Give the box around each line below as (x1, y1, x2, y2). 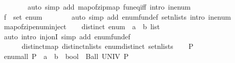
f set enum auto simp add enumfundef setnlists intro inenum (4, 11, 231, 22)
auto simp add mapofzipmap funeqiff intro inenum (27, 2, 191, 12)
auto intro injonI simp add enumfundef (4, 31, 130, 41)
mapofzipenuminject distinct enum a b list (4, 21, 160, 32)
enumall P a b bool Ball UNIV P (4, 50, 129, 61)
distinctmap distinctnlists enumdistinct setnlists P (21, 41, 194, 51)
